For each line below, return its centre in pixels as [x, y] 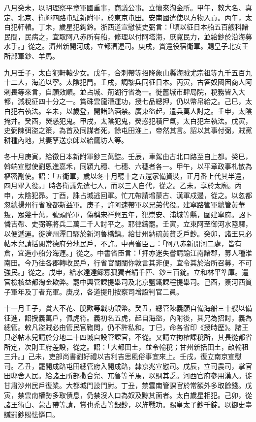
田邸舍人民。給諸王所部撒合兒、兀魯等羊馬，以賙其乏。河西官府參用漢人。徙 [128, 375]
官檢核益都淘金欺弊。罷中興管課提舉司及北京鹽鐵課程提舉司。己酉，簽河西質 [128, 282]
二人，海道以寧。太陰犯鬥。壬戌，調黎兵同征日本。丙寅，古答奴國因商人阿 [131, 82]
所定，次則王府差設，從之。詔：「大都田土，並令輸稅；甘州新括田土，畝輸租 [126, 346]
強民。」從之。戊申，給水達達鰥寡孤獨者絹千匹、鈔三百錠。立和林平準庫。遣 [126, 272]
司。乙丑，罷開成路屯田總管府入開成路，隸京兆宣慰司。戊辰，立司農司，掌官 [128, 366]
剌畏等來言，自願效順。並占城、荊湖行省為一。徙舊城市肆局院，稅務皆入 [121, 91]
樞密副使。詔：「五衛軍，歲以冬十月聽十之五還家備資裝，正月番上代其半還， [126, 176]
